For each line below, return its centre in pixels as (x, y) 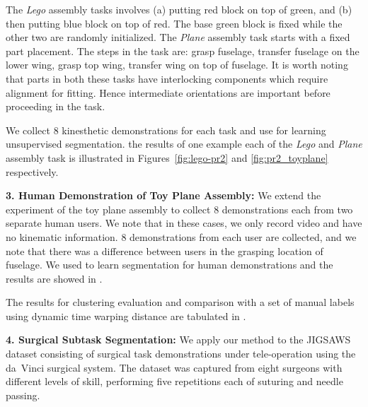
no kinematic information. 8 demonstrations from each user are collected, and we (181, 236)
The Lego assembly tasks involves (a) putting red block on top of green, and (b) (179, 9)
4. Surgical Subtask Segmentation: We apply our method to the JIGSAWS (178, 340)
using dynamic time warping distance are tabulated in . (126, 315)
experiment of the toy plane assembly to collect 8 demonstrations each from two (179, 209)
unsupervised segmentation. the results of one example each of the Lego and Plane (184, 144)
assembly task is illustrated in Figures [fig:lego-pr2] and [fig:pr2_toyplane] (167, 157)
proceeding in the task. (56, 106)
